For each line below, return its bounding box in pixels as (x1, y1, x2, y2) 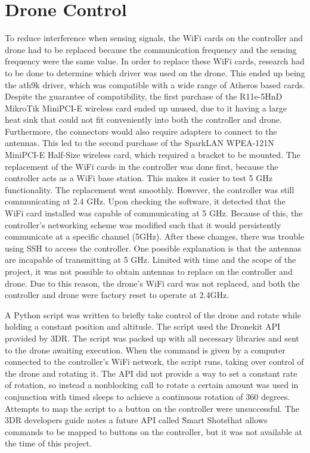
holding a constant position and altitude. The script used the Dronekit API (5, 320, 281, 333)
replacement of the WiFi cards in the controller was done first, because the (5, 160, 278, 172)
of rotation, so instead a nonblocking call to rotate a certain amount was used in (5, 378, 299, 391)
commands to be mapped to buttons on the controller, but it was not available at (5, 425, 302, 438)
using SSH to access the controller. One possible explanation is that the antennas (5, 241, 302, 254)
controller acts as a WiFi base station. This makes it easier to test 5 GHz (5, 172, 272, 184)
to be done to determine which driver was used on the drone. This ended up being (5, 66, 305, 79)
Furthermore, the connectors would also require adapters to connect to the (5, 125, 277, 137)
